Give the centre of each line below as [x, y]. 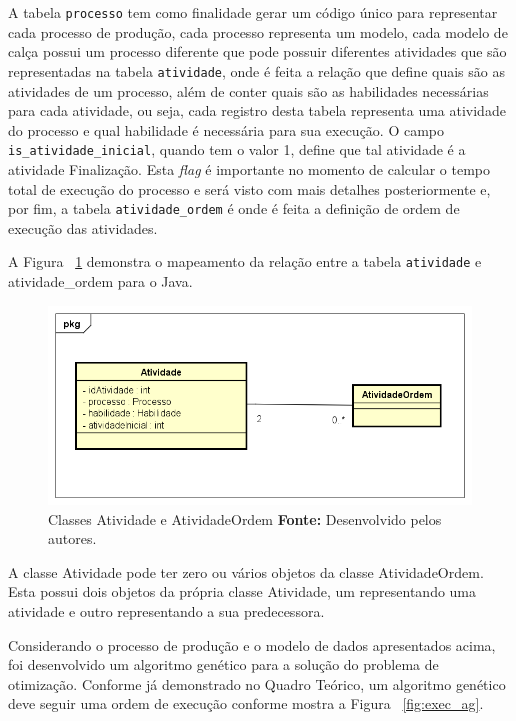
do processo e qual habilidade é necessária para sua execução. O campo [226, 129]
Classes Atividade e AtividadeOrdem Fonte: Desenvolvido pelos [245, 518]
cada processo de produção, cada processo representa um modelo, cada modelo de [258, 31]
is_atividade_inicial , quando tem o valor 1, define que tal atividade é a [237, 149]
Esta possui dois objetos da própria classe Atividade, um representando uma [242, 591]
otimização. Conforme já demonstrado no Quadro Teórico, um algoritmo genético [257, 683]
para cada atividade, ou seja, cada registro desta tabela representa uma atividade [257, 110]
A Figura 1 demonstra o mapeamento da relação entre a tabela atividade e [245, 261]
